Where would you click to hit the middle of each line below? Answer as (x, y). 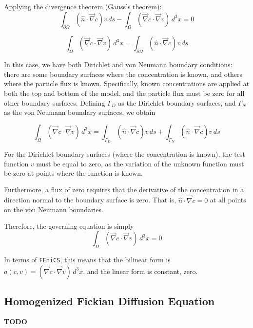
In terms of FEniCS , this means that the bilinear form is (87, 260)
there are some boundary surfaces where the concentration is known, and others (123, 74)
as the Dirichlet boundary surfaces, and (177, 102)
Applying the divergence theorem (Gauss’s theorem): (83, 6)
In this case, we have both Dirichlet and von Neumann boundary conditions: (118, 64)
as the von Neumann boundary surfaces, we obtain (80, 112)
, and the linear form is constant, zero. (140, 271)
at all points (228, 200)
